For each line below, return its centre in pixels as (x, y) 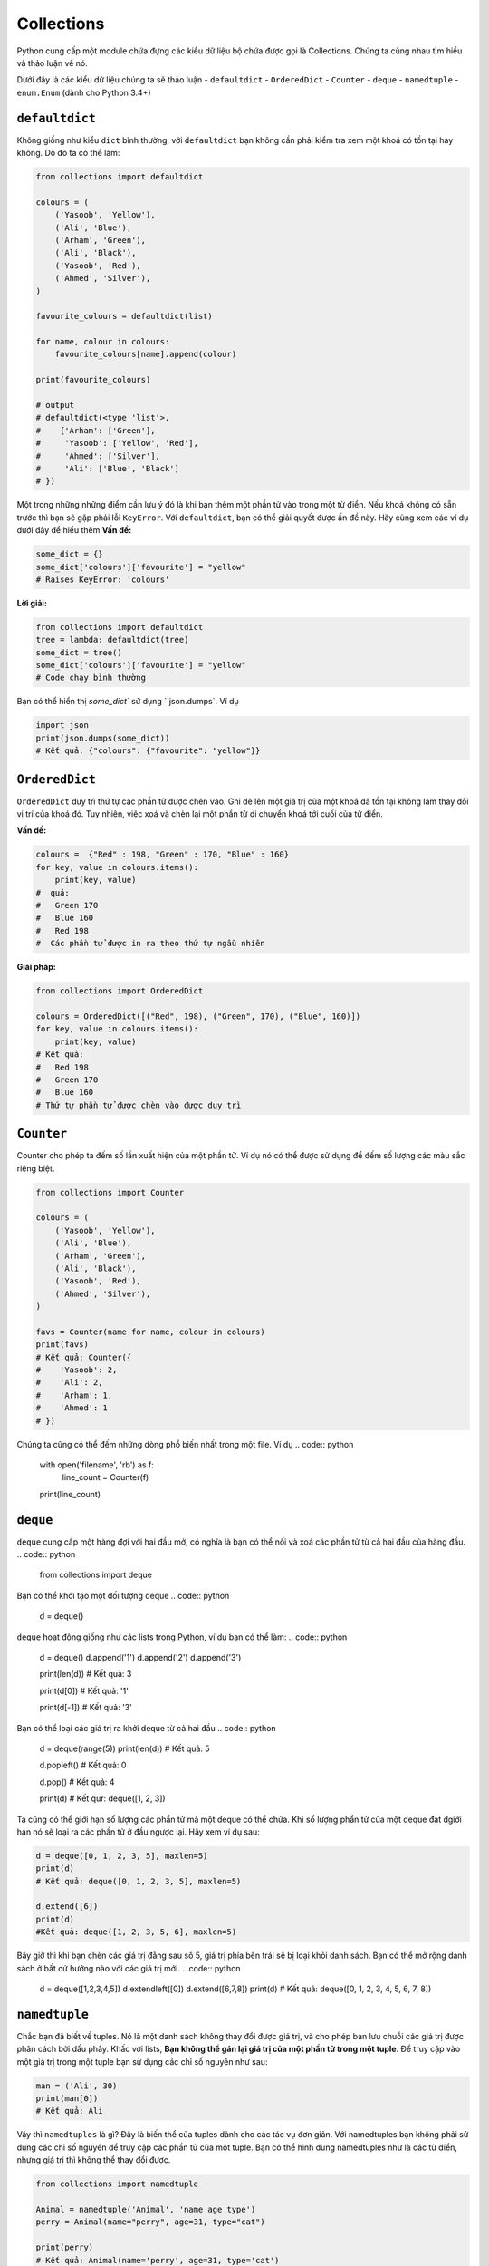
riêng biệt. (36, 1168)
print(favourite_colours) (93, 380)
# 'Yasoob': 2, (77, 1370)
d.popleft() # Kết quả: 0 (83, 1765)
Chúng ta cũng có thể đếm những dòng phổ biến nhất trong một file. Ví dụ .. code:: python (185, 1444)
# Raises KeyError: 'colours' (103, 579)
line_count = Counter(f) (105, 1477)
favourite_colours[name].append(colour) (146, 354)
